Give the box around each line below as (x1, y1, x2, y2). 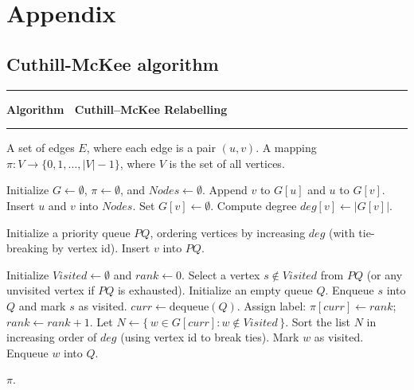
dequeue (169, 301, 209, 313)
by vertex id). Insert (52, 240, 150, 256)
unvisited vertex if (6, 282, 95, 298)
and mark (18, 297, 66, 314)
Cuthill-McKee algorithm (6, 51, 219, 76)
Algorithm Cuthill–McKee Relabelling (6, 100, 228, 117)
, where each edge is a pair (86, 139, 216, 156)
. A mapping (256, 139, 317, 156)
